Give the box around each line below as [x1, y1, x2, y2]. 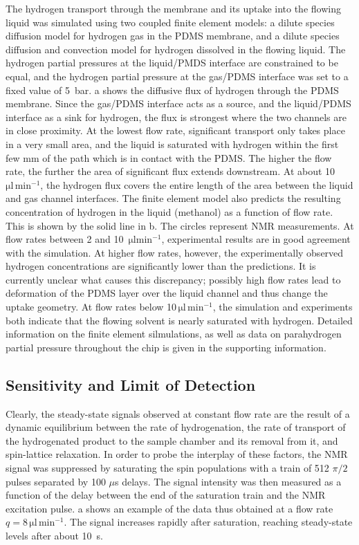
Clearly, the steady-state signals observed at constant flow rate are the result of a [6, 406, 350, 421]
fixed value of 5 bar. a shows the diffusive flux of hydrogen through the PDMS [6, 82, 339, 97]
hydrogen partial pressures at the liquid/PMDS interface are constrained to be [6, 55, 338, 70]
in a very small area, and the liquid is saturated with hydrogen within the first [6, 136, 339, 151]
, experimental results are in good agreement [161, 232, 351, 246]
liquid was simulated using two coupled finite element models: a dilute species [6, 15, 335, 29]
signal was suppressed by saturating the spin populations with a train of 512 [6, 461, 329, 475]
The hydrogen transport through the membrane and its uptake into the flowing [6, 1, 341, 15]
